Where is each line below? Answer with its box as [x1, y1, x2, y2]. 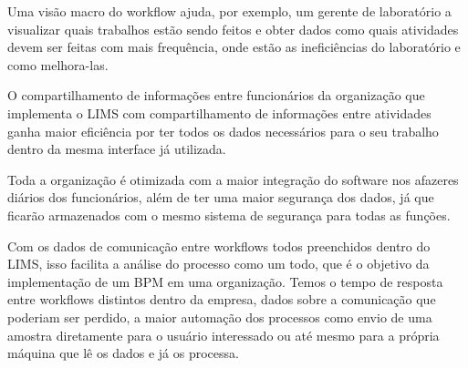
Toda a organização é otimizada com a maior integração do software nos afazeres [7, 169, 459, 189]
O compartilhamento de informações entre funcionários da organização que [7, 86, 425, 105]
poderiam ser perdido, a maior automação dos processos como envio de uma [7, 307, 432, 326]
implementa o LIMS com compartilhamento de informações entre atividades [7, 103, 432, 122]
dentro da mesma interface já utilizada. [7, 139, 226, 158]
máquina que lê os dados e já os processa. [7, 343, 239, 363]
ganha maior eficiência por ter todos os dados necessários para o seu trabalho [7, 121, 439, 140]
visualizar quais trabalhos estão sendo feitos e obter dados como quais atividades [7, 19, 459, 38]
